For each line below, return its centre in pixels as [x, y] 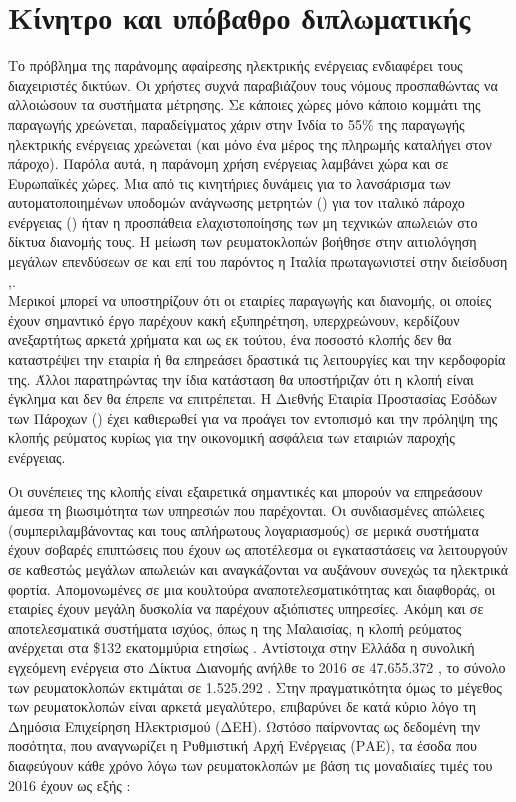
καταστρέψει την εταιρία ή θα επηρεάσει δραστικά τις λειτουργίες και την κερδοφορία [257, 359]
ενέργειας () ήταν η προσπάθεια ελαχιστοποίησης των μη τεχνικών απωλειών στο [243, 221]
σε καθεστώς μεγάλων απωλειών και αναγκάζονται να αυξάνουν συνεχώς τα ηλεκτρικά [258, 568]
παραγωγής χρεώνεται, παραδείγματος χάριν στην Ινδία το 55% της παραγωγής [236, 123]
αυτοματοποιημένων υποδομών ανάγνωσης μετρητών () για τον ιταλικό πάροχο [236, 202]
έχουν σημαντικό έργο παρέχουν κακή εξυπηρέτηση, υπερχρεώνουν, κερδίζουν [234, 319]
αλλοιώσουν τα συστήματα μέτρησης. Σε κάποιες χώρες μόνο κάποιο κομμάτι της [244, 104]
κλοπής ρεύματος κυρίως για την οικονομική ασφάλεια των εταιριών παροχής [231, 437]
